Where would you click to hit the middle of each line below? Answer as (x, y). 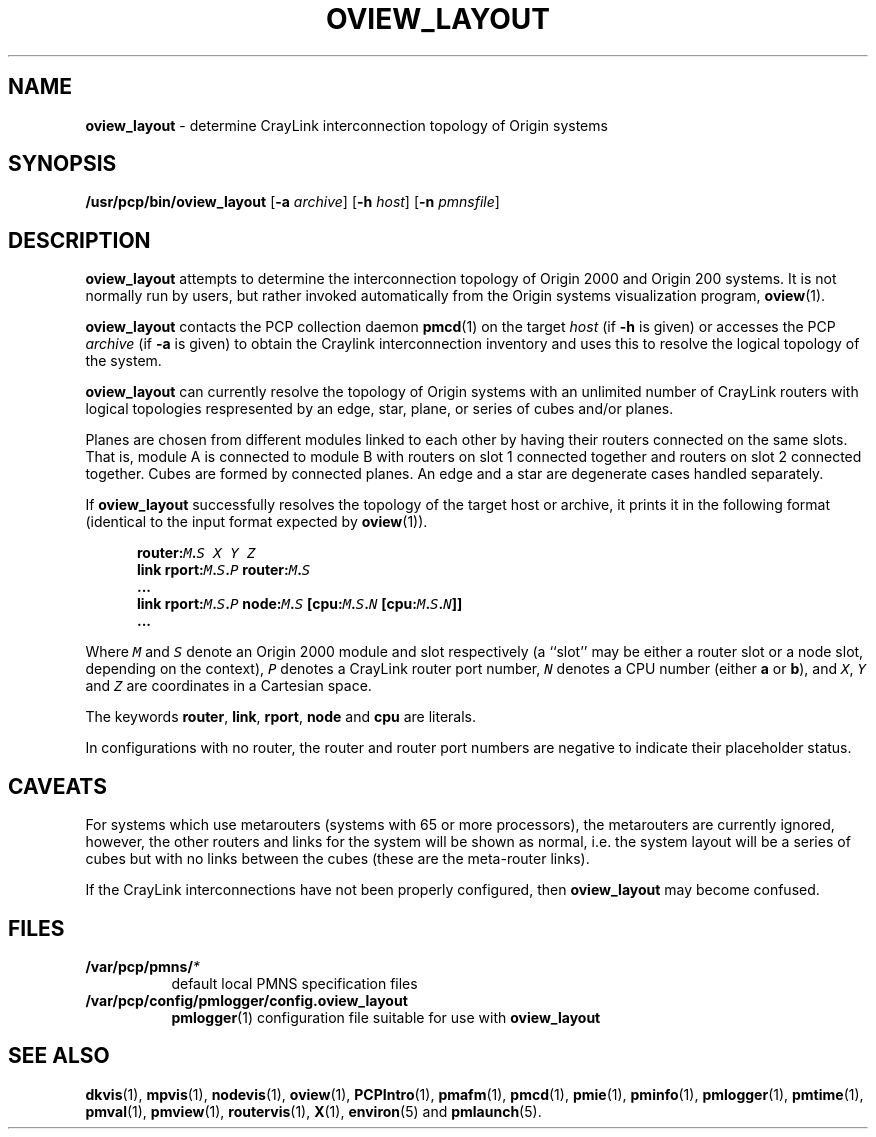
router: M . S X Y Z (196, 553)
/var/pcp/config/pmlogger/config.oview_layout (246, 1000)
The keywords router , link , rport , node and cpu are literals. (281, 717)
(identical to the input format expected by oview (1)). (256, 522)
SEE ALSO (59, 1056)
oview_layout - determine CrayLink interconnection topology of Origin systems (346, 125)
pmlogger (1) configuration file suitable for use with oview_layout (386, 1017)
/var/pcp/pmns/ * (142, 966)
